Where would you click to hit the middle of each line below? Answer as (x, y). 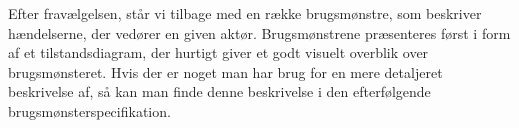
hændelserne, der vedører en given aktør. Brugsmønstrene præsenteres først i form (259, 32)
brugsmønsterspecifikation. (89, 110)
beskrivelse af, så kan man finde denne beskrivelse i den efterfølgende (219, 91)
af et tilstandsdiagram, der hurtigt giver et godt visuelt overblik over (218, 52)
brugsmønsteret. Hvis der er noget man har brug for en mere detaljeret (225, 71)
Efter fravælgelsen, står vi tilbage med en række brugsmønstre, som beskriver (245, 13)
